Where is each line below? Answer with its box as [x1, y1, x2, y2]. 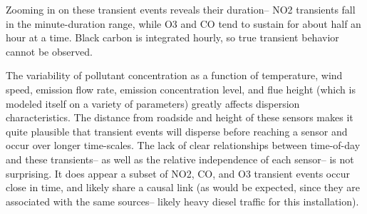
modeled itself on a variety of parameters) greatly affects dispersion [6, 96, 300, 111]
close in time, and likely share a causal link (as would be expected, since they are [6, 180, 361, 195]
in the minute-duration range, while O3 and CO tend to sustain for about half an [6, 16, 361, 31]
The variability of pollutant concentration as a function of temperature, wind [6, 68, 343, 83]
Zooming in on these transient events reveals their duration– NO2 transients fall [6, 2, 356, 16]
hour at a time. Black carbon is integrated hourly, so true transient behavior [6, 30, 339, 45]
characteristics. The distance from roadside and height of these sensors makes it [6, 110, 353, 125]
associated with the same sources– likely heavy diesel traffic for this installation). [6, 193, 359, 208]
